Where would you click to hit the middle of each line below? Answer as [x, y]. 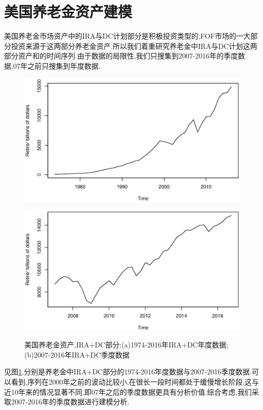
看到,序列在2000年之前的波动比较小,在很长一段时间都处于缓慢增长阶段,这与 [135, 381]
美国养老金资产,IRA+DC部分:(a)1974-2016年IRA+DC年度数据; [126, 345]
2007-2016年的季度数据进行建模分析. [70, 402]
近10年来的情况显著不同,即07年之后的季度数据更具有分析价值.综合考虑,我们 [128, 391]
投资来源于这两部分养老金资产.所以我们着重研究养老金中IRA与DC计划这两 [134, 46]
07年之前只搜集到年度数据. [57, 65]
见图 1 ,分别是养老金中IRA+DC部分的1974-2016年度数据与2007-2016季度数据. [128, 372]
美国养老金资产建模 [68, 11]
